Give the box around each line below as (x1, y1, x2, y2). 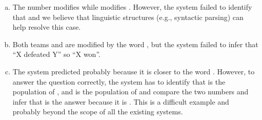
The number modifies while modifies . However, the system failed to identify (12, 2, 252, 12)
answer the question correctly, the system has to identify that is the (12, 76, 226, 87)
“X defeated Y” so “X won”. (12, 49, 100, 59)
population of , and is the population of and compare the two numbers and (12, 86, 249, 97)
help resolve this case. (12, 22, 81, 32)
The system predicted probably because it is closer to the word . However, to (12, 66, 255, 76)
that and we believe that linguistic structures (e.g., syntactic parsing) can (12, 11, 244, 22)
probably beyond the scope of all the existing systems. (12, 106, 183, 117)
